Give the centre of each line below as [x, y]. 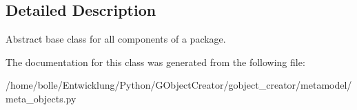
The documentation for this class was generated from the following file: [155, 62]
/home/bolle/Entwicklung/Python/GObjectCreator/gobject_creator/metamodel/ [179, 85]
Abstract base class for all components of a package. [116, 39]
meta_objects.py [41, 98]
